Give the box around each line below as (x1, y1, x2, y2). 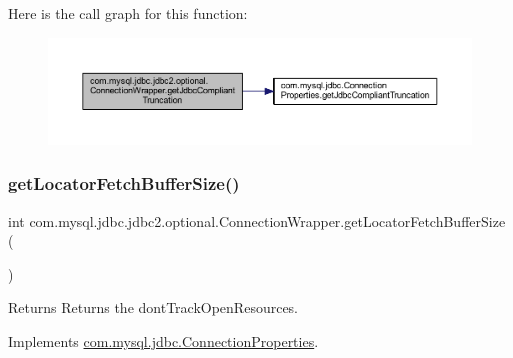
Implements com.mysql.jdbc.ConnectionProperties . (8, 330, 319, 351)
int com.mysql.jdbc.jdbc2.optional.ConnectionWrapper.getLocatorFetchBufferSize (8, 210, 506, 231)
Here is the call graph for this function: (8, 3, 248, 23)
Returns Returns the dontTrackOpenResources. (8, 297, 299, 318)
